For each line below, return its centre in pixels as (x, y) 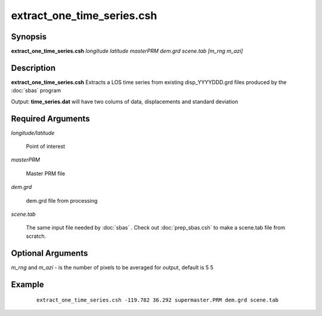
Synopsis (29, 37)
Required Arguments (50, 118)
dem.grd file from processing (62, 200)
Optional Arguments (49, 253)
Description (33, 68)
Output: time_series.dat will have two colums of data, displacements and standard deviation (125, 101)
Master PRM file (46, 174)
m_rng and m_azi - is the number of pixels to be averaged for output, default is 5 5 (112, 267)
